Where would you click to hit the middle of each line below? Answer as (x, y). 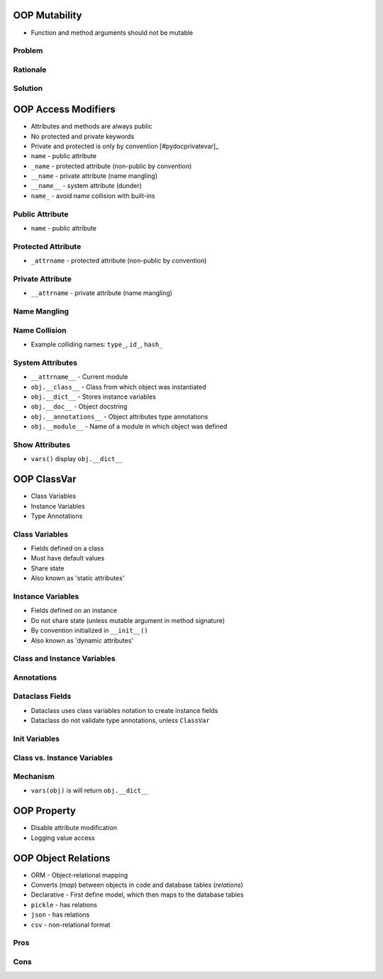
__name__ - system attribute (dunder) (86, 186)
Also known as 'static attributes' (78, 578)
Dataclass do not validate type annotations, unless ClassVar (120, 721)
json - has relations (60, 914)
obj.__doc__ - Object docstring (79, 406)
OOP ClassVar (45, 479)
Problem (28, 51)
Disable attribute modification (74, 828)
